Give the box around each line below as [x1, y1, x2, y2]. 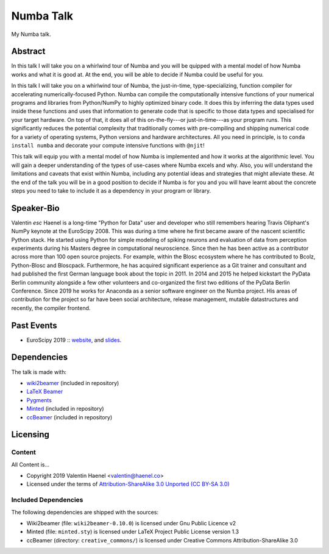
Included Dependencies [11, 495, 83, 504]
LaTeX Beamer [26, 388, 63, 396]
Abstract [11, 46, 46, 57]
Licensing [11, 430, 50, 440]
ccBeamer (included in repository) [26, 413, 113, 421]
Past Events [11, 320, 57, 330]
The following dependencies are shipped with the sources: [11, 508, 158, 516]
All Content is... [11, 461, 50, 468]
